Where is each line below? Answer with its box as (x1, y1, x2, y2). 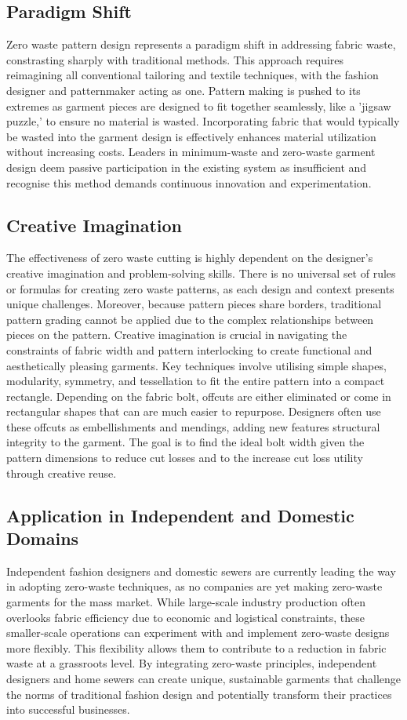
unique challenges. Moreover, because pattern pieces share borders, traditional (6, 296, 382, 312)
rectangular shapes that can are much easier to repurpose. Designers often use (6, 403, 381, 420)
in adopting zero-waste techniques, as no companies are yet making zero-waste (6, 578, 383, 595)
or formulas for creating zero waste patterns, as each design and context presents (6, 280, 394, 296)
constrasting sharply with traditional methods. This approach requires (6, 51, 344, 67)
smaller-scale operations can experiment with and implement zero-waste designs (6, 624, 390, 641)
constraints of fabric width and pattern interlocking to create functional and (6, 341, 372, 358)
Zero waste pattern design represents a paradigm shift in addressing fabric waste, (6, 36, 396, 53)
